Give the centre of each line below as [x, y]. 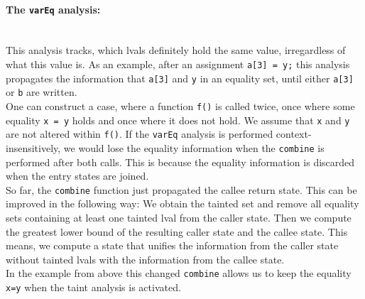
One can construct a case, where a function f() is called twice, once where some [180, 106]
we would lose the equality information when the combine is [194, 147]
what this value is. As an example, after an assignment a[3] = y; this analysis [178, 64]
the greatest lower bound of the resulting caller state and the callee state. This [177, 231]
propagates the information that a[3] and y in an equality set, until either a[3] [180, 78]
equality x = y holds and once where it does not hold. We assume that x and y [178, 120]
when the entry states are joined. [77, 176]
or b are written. [42, 92]
